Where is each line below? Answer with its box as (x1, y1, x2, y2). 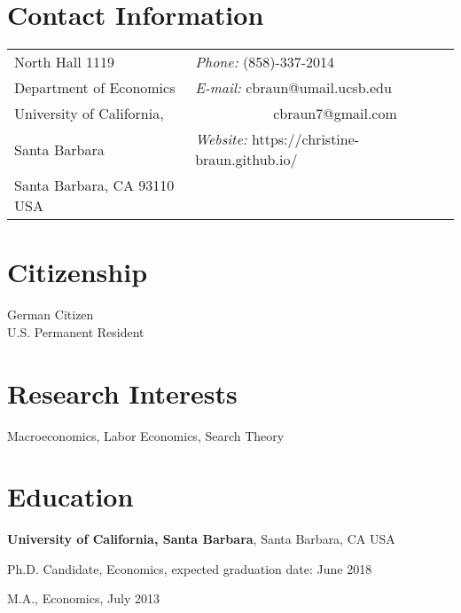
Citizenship (7, 254, 148, 290)
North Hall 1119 (14, 51, 114, 73)
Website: (195, 129, 247, 150)
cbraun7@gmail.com (273, 103, 397, 124)
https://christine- (252, 129, 360, 150)
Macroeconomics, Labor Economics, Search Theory (7, 426, 285, 444)
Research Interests (7, 374, 238, 411)
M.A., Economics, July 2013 (7, 589, 160, 608)
